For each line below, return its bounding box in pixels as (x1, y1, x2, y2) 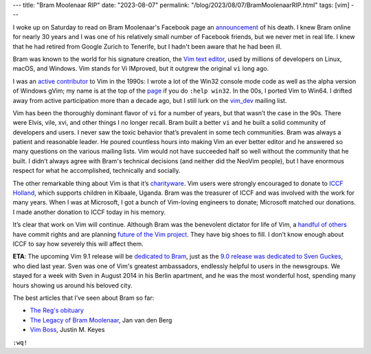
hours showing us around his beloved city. (12, 281, 133, 290)
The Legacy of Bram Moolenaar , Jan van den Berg (30, 316, 172, 324)
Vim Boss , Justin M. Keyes (30, 326, 105, 334)
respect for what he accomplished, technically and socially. (12, 167, 181, 175)
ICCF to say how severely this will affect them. (12, 239, 144, 248)
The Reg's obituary (30, 306, 84, 315)
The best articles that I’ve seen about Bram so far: (12, 294, 155, 302)
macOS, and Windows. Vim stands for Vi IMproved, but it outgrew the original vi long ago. (12, 64, 269, 73)
